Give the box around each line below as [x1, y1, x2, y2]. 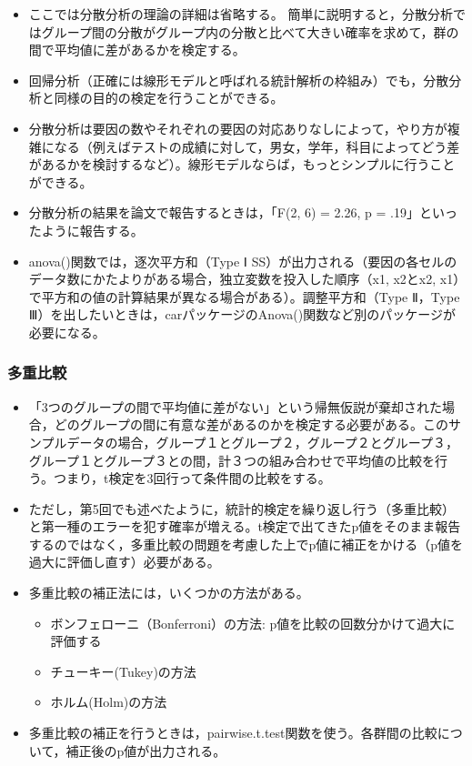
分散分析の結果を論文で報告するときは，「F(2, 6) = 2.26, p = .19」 [28, 203, 419, 222]
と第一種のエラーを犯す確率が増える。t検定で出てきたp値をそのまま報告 [28, 517, 461, 536]
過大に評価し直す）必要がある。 [28, 552, 220, 571]
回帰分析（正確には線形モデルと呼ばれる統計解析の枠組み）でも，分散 [28, 70, 449, 89]
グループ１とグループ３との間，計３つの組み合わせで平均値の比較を [28, 450, 435, 469]
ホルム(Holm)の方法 [50, 692, 167, 711]
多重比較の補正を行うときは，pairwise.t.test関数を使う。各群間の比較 [28, 723, 437, 742]
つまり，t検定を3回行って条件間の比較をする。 [53, 469, 331, 488]
